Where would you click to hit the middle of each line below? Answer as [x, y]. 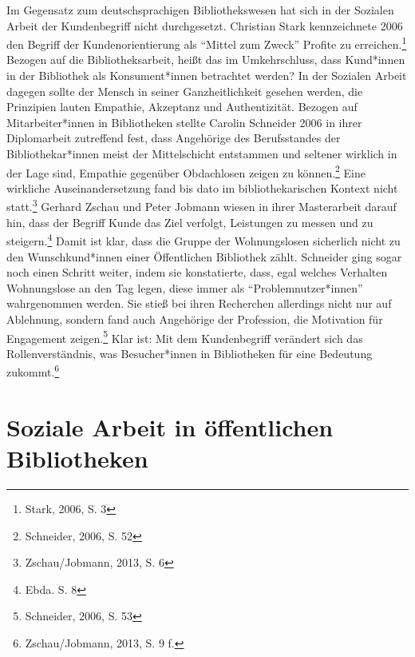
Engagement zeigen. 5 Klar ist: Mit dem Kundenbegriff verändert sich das [185, 336]
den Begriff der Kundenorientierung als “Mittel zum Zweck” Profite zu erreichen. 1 [207, 43]
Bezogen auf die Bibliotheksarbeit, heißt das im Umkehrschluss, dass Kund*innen [206, 60]
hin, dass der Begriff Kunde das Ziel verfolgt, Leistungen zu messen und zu [190, 222]
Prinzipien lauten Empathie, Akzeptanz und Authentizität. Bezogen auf [182, 107]
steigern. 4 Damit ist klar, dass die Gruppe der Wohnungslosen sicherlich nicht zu [204, 239]
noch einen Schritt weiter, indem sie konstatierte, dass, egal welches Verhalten [197, 272]
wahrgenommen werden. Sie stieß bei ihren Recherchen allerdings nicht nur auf [199, 303]
